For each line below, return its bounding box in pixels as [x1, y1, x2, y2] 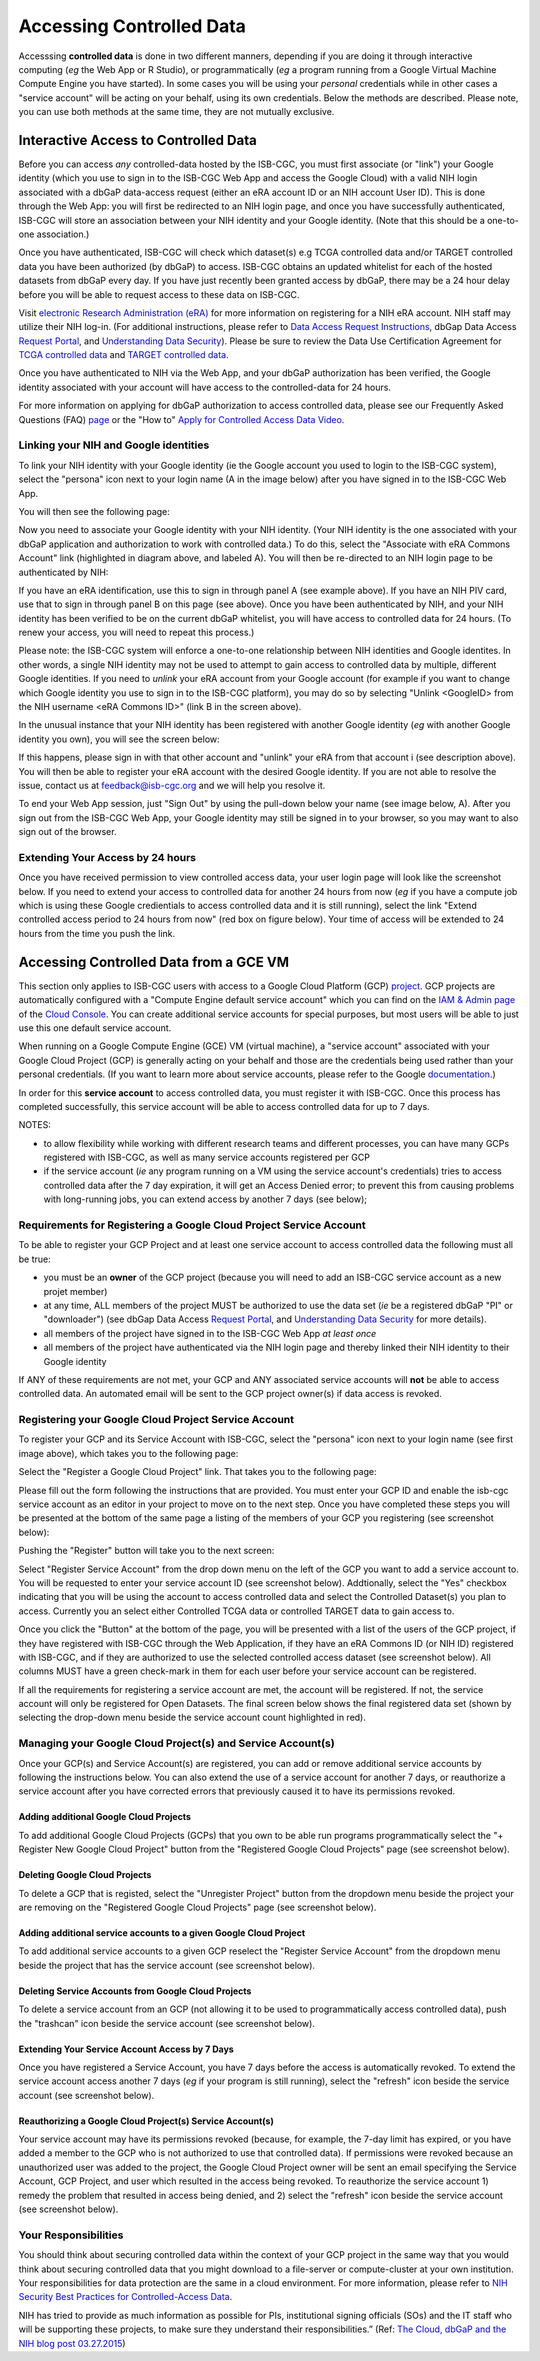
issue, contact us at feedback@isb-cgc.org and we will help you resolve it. [18, 780, 326, 791]
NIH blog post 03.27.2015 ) [18, 2337, 126, 2349]
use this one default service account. [18, 1021, 172, 1034]
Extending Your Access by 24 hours [18, 850, 197, 864]
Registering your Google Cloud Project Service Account [18, 1413, 295, 1427]
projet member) [43, 1285, 108, 1297]
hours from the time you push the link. [18, 927, 176, 939]
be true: [18, 1253, 51, 1265]
